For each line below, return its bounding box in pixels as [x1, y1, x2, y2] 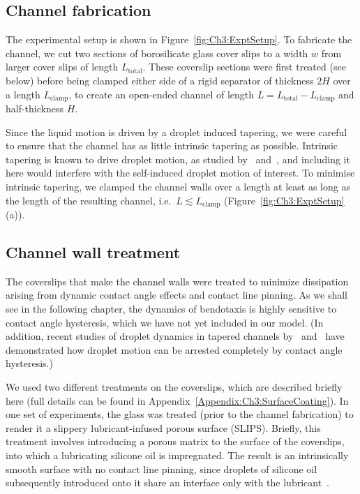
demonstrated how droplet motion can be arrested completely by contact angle [6, 342, 343, 357]
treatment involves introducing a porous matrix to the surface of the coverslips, [6, 434, 345, 449]
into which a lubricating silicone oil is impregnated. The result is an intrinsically [6, 447, 349, 462]
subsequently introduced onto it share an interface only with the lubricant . [6, 475, 330, 490]
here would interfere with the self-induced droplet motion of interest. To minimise [6, 165, 355, 180]
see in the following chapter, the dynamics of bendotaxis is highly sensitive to [6, 301, 337, 316]
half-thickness [6, 101, 63, 116]
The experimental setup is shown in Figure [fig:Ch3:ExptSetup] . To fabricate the [6, 32, 352, 47]
